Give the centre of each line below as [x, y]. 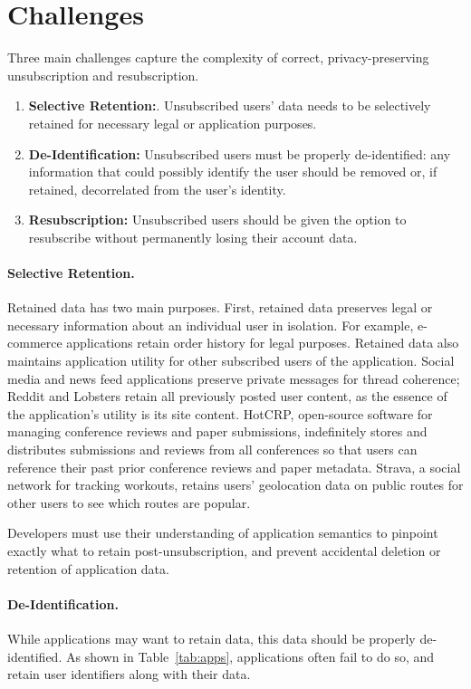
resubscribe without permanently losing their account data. [193, 237]
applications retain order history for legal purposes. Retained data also [263, 343]
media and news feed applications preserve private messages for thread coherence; [234, 378]
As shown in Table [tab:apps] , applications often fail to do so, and [250, 656]
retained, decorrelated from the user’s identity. [157, 189]
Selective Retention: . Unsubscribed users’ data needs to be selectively [230, 105]
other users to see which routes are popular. [129, 502]
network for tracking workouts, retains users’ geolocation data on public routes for [235, 485]
